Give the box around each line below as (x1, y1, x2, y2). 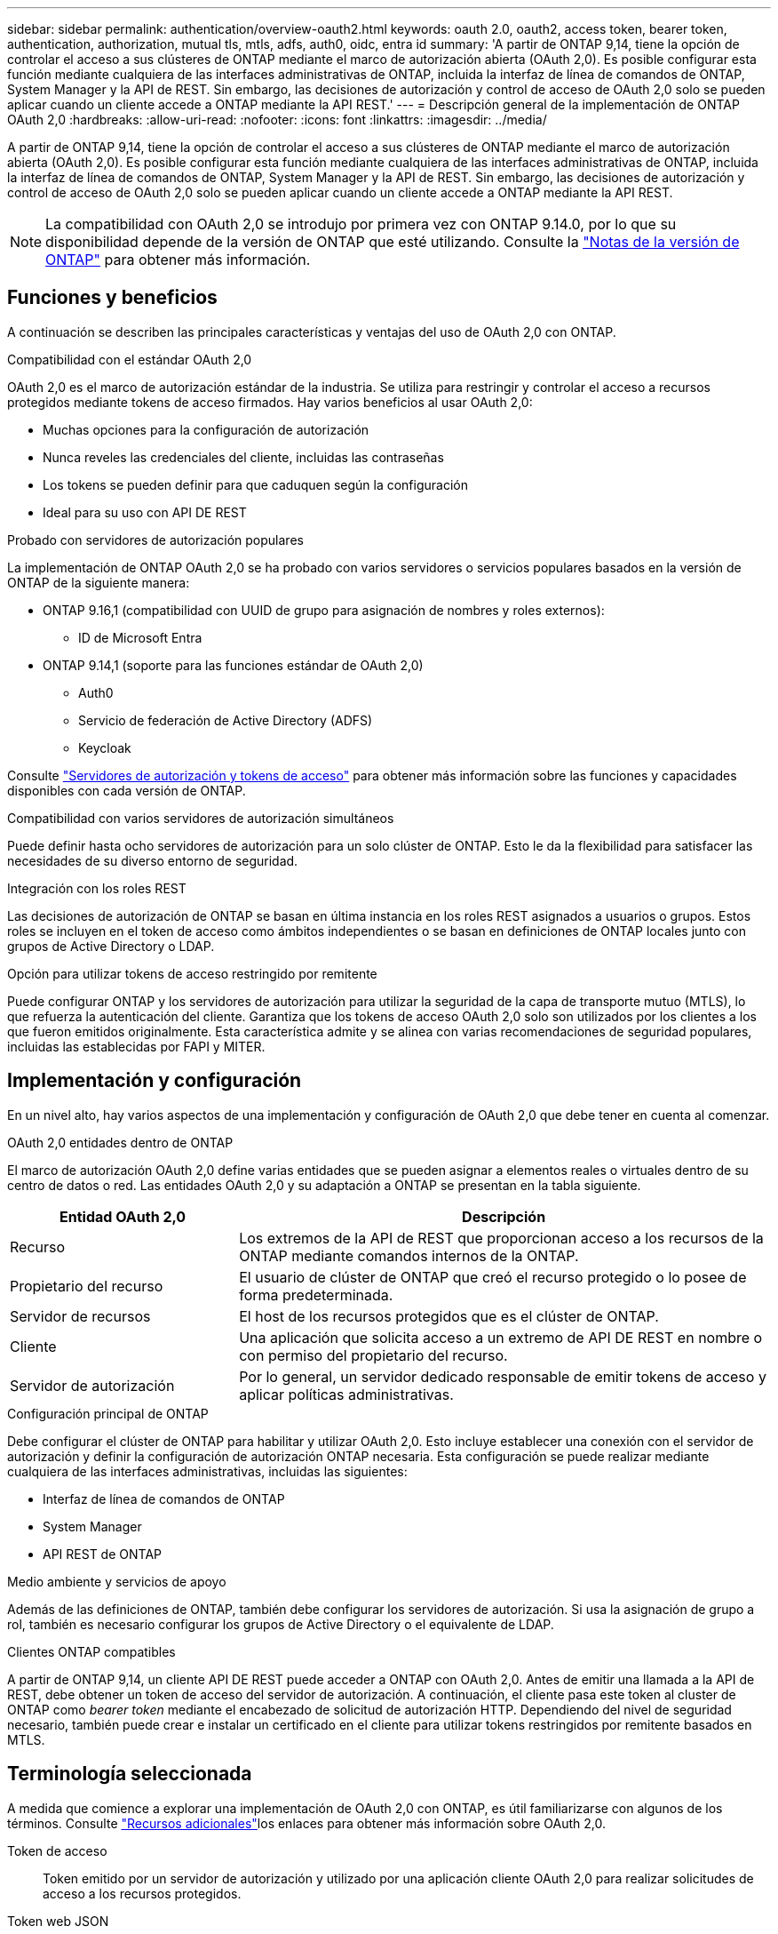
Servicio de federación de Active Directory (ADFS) (78, 712, 373, 728)
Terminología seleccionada (7, 1762, 252, 1786)
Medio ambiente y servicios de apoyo (7, 1573, 226, 1589)
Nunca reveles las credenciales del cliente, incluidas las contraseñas (43, 449, 444, 465)
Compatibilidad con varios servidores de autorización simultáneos (7, 810, 394, 826)
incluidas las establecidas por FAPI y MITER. (7, 1038, 266, 1054)
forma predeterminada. (239, 1285, 393, 1304)
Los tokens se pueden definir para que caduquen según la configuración (43, 476, 468, 492)
